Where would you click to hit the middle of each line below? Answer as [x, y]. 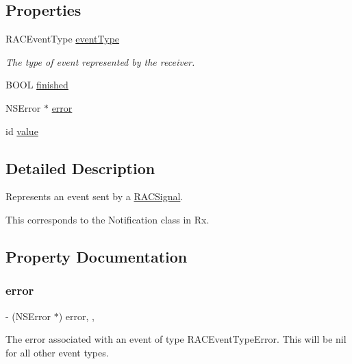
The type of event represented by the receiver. [100, 61]
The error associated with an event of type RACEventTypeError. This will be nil [176, 339]
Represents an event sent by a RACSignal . [95, 196]
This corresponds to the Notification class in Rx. [108, 219]
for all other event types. [57, 352]
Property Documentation [97, 256]
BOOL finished [37, 85]
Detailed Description [80, 168]
